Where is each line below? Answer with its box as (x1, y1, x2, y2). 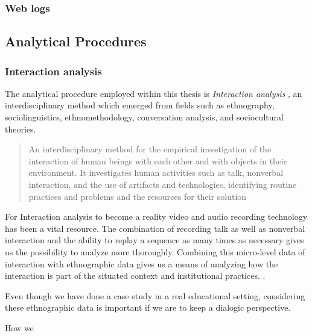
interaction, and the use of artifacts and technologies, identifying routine (28, 178, 297, 190)
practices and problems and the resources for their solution (28, 190, 247, 202)
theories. (5, 122, 36, 135)
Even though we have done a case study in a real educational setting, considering (5, 289, 305, 302)
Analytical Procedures (5, 32, 147, 51)
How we (5, 321, 34, 334)
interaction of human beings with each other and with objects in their (28, 154, 287, 167)
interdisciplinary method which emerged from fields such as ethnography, (5, 99, 275, 111)
